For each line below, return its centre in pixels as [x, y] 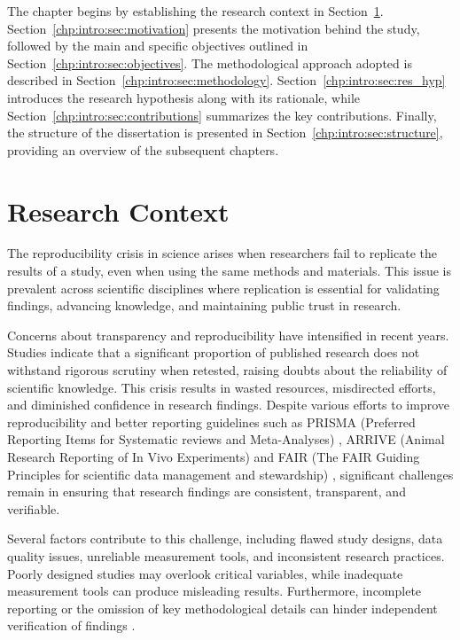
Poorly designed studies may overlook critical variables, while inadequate [205, 573]
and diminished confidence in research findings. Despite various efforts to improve [229, 405]
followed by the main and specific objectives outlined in [158, 46]
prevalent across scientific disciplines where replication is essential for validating [223, 288]
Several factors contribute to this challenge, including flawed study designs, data [225, 539]
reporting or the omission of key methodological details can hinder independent [222, 608]
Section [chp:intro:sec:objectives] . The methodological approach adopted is [210, 62]
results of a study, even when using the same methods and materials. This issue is [229, 271]
